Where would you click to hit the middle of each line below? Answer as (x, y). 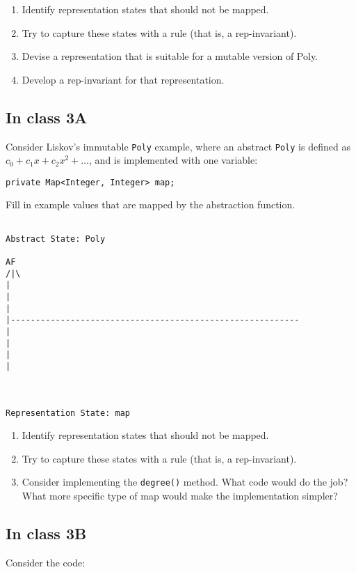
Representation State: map (68, 413)
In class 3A (47, 117)
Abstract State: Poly (56, 239)
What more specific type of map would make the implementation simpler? (180, 496)
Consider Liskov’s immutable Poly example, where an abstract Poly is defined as (178, 146)
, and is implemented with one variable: (173, 160)
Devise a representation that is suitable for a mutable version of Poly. (170, 56)
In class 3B (46, 533)
